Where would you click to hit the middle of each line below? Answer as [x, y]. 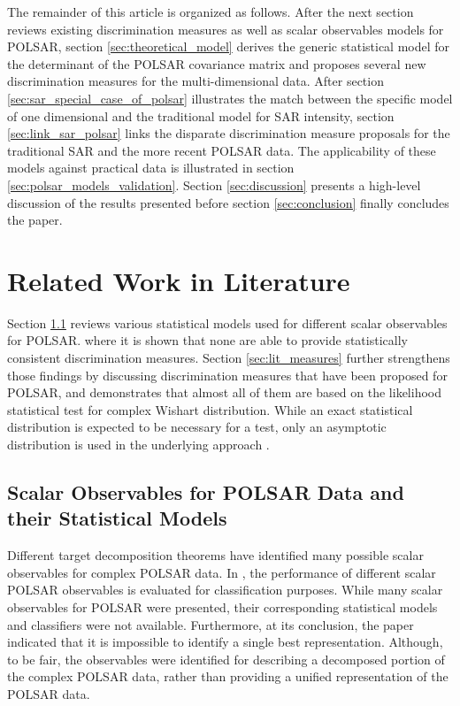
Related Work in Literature [179, 280]
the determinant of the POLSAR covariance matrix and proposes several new [217, 63]
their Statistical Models [117, 518]
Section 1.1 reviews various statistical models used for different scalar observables [227, 322]
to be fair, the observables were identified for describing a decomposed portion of [226, 659]
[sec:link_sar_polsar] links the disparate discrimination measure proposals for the [229, 133]
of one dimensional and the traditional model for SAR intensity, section [201, 115]
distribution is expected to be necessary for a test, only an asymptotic [197, 427]
